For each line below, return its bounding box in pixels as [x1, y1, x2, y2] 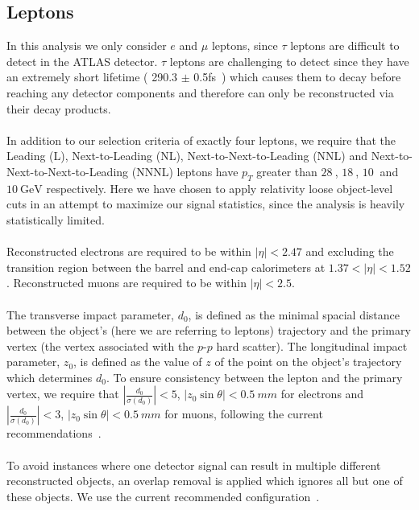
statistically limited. [6, 211, 105, 228]
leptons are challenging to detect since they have [169, 52, 409, 69]
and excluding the [305, 243, 394, 260]
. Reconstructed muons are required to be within [6, 274, 247, 291]
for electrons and [280, 385, 364, 402]
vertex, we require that [6, 385, 119, 402]
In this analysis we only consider [6, 37, 167, 54]
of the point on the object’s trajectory [214, 353, 402, 370]
